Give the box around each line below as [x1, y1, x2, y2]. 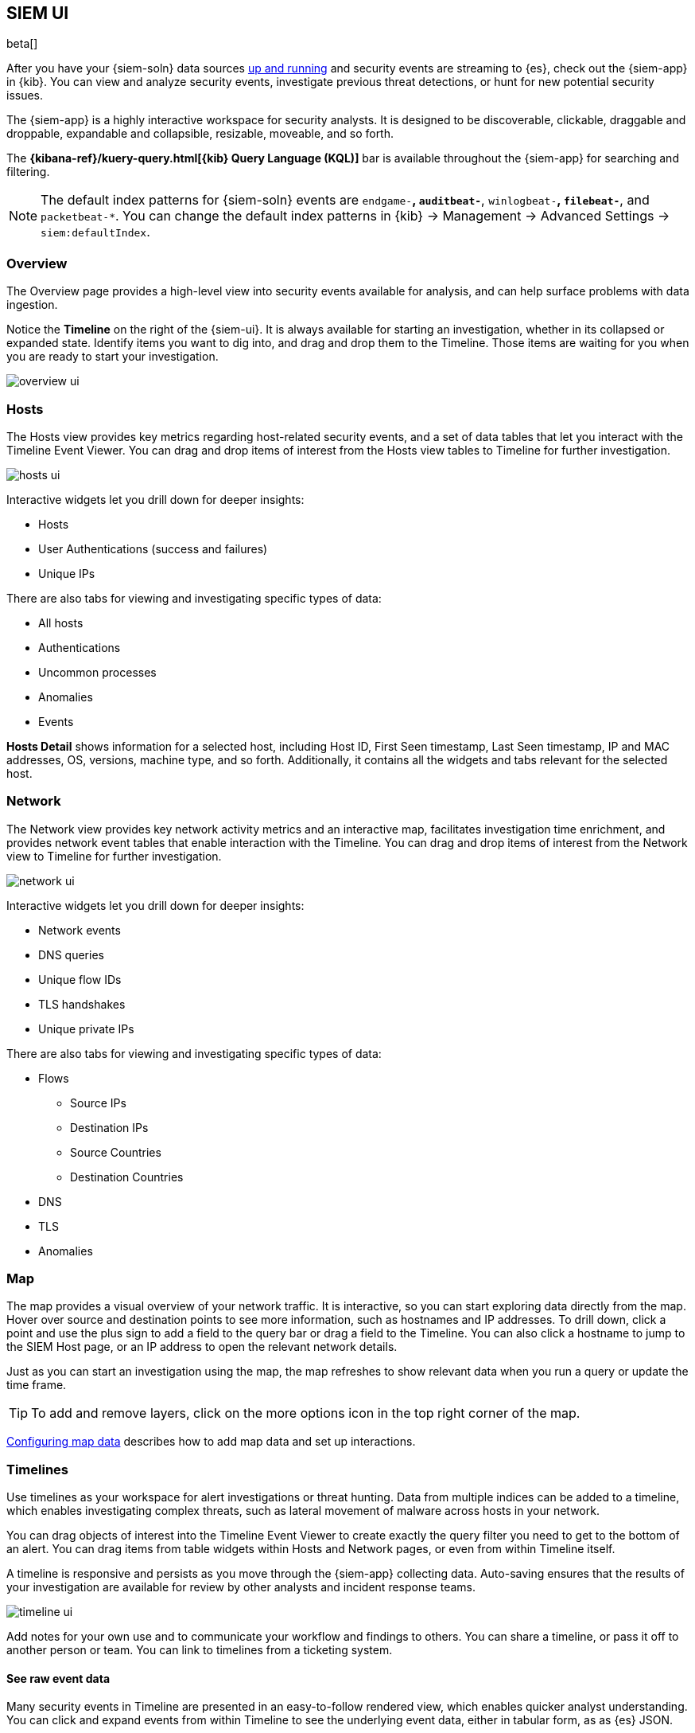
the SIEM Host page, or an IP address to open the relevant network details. [6, 1340, 398, 1354]
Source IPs [70, 1095, 126, 1110]
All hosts [38, 615, 83, 630]
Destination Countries [70, 1169, 184, 1184]
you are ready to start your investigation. [6, 349, 219, 364]
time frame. [6, 1378, 67, 1392]
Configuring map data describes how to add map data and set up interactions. [6, 1434, 416, 1449]
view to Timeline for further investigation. [6, 849, 222, 863]
